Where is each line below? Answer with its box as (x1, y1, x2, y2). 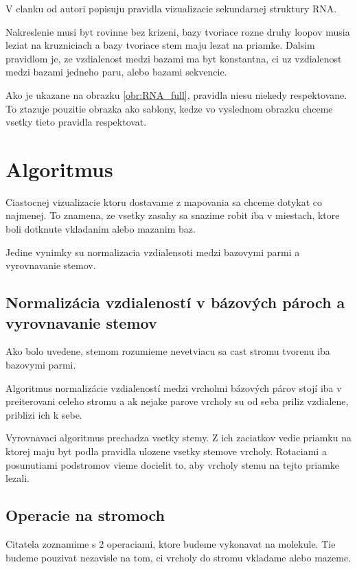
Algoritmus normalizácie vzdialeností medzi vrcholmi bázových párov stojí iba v (5, 380, 342, 395)
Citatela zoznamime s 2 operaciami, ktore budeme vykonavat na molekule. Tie (5, 536, 336, 550)
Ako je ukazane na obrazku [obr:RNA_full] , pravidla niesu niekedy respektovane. (5, 87, 347, 102)
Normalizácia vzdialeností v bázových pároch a (5, 292, 345, 313)
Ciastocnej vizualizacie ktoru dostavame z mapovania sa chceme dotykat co (5, 194, 323, 209)
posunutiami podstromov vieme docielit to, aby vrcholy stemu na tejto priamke (5, 457, 340, 472)
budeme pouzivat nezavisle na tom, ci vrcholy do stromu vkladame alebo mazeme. (5, 550, 352, 564)
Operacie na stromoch (5, 504, 165, 526)
